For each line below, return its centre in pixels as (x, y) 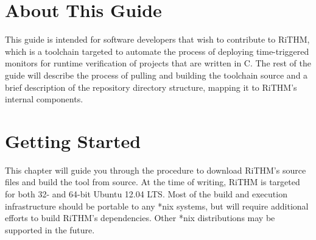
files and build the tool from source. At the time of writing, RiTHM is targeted (153, 182)
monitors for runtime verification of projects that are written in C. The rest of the (158, 63)
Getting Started (73, 140)
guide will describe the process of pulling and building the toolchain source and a (156, 75)
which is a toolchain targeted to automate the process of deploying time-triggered (157, 51)
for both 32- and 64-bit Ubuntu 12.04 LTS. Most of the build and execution (146, 194)
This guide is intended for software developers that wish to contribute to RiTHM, (157, 39)
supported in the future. (50, 229)
